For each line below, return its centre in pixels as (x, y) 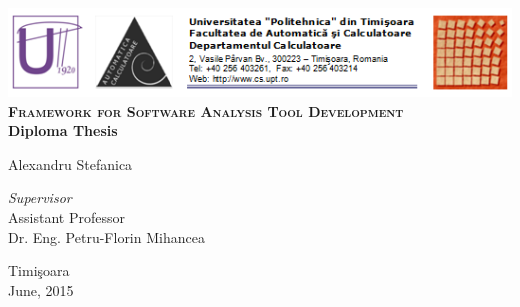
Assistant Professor (66, 217)
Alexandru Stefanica (70, 163)
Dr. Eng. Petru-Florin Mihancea (106, 236)
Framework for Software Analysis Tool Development (206, 110)
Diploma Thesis (63, 130)
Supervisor (40, 197)
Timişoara (39, 270)
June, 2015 (41, 289)
